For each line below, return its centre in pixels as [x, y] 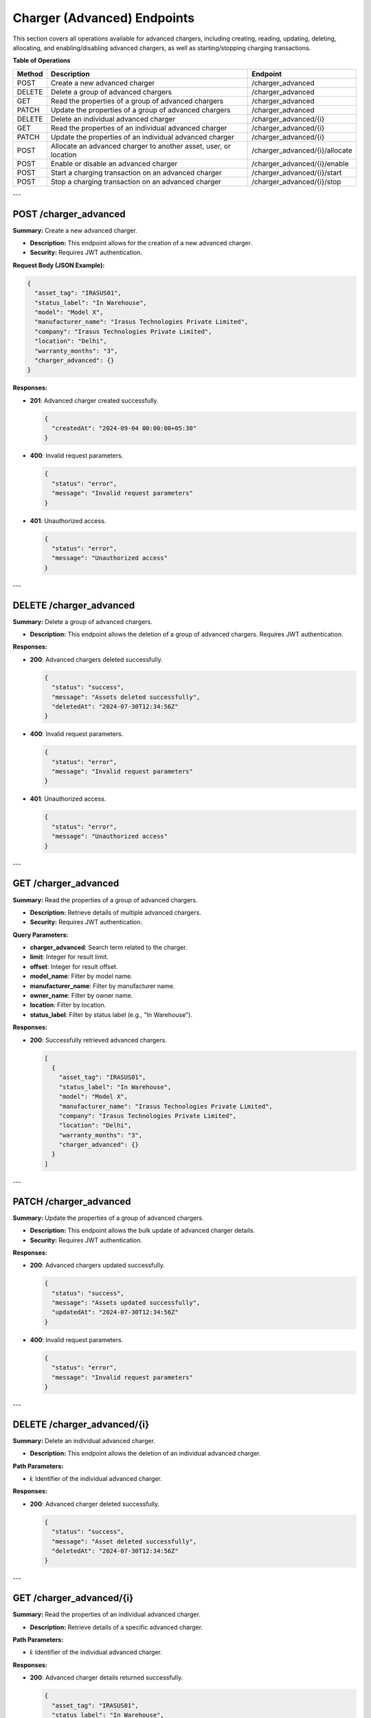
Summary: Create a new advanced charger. [75, 230]
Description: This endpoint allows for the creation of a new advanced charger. [141, 243]
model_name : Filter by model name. [81, 977]
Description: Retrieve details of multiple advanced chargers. [116, 912]
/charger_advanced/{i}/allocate [302, 150]
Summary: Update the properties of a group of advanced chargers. [108, 1218]
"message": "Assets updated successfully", [126, 1303]
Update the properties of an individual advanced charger [143, 137]
